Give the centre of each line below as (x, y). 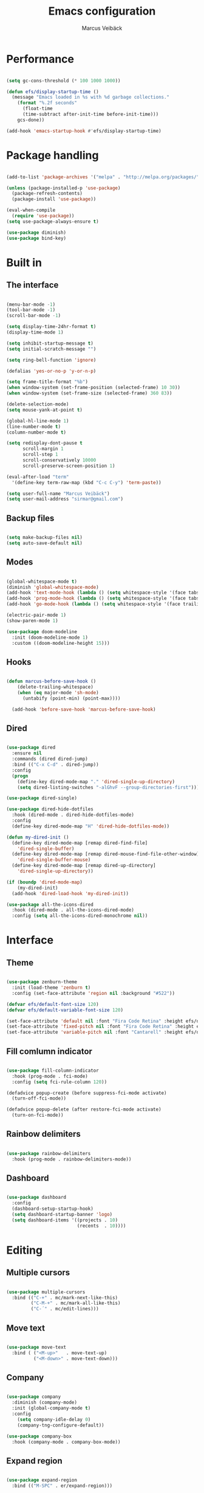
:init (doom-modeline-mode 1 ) (50, 638)
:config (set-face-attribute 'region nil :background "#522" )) (93, 993)
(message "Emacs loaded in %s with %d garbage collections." (91, 97)
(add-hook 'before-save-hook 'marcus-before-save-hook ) (84, 709)
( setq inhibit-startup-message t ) (50, 343)
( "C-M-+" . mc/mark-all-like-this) (76, 1303)
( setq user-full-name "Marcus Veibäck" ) (58, 494)
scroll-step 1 (40, 455)
